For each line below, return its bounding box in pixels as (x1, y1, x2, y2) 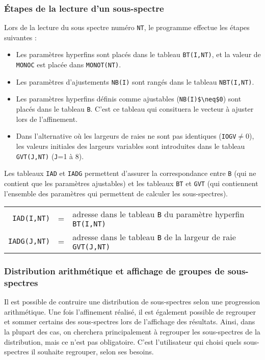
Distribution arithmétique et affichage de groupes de (4, 265, 225, 277)
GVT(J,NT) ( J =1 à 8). (16, 150, 84, 161)
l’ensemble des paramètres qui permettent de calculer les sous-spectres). (4, 188, 228, 198)
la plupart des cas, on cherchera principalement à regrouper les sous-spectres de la (4, 326, 260, 337)
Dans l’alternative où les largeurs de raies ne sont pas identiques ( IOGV (16, 131, 236, 141)
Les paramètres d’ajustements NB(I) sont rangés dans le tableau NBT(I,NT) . (16, 76, 254, 87)
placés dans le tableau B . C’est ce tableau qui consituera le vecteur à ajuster (16, 104, 254, 114)
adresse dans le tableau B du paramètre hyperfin (72, 208, 245, 220)
